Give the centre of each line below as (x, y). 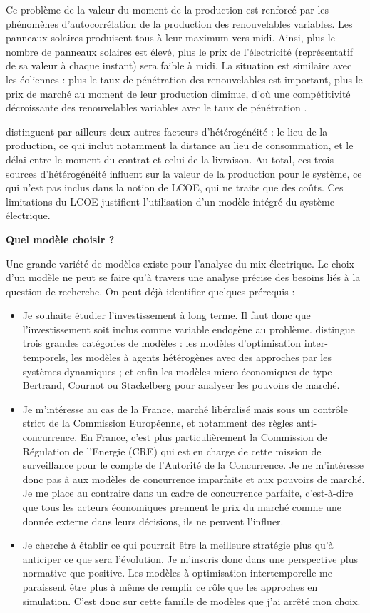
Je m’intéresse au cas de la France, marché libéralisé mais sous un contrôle (185, 409)
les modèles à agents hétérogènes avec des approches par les (201, 357)
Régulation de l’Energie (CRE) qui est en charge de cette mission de (172, 451)
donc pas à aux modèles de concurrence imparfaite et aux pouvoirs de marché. (194, 478)
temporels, (45, 357)
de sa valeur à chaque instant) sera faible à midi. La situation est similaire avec (179, 65)
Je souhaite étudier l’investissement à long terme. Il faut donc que (166, 315)
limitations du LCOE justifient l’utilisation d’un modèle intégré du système (170, 201)
